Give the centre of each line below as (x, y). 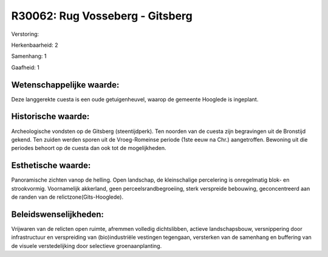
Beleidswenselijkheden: (58, 214)
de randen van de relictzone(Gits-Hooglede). (67, 197)
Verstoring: (25, 34)
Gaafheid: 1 (25, 67)
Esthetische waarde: (51, 166)
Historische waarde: (50, 116)
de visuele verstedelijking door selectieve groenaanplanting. (87, 245)
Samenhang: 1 (29, 56)
